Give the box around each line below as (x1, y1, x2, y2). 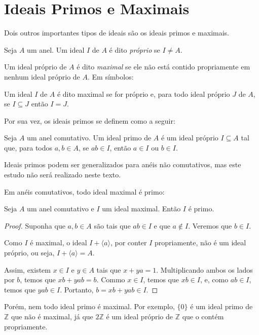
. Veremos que (188, 220, 232, 231)
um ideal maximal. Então (102, 203, 181, 214)
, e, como (200, 274, 229, 285)
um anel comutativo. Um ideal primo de (27, 132, 152, 143)
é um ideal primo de (190, 301, 253, 312)
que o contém (182, 311, 224, 321)
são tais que (94, 220, 131, 231)
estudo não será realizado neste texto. (4, 169, 121, 180)
